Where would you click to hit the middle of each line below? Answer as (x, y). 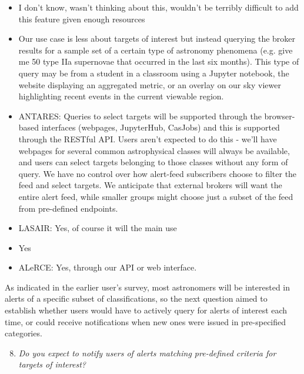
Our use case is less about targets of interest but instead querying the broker (157, 39)
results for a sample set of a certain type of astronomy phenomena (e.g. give (156, 50)
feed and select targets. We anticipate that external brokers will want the (150, 185)
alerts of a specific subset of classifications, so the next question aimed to (136, 298)
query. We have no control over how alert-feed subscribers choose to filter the (158, 173)
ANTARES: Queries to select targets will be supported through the (140, 116)
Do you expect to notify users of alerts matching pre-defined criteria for (147, 353)
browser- (280, 116)
